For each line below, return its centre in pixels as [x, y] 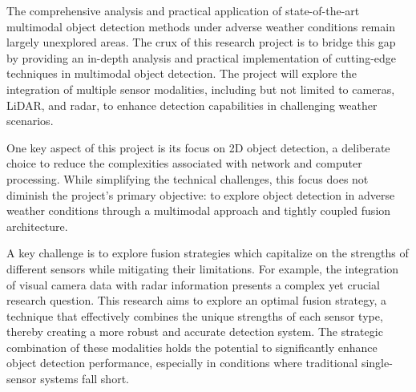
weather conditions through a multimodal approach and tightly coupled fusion [199, 210]
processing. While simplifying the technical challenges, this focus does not [188, 178]
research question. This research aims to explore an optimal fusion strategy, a [197, 300]
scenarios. [30, 121]
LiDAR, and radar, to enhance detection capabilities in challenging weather [192, 105]
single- [377, 363]
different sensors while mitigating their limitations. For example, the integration [203, 268]
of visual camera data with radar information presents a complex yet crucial [193, 284]
